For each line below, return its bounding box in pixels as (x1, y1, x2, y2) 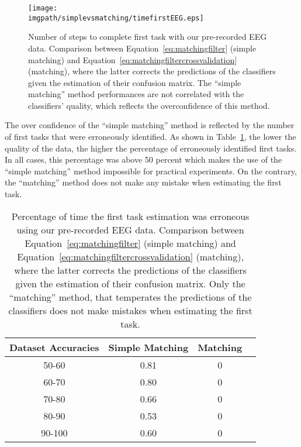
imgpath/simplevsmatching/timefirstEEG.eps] (28, 13, 204, 22)
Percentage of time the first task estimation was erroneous (11, 209, 250, 223)
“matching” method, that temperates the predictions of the (9, 290, 252, 304)
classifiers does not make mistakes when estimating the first (8, 303, 252, 317)
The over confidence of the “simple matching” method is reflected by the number (5, 119, 295, 131)
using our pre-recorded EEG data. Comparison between (16, 222, 244, 236)
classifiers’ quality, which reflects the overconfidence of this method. (28, 99, 270, 111)
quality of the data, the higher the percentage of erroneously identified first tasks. (5, 142, 297, 154)
